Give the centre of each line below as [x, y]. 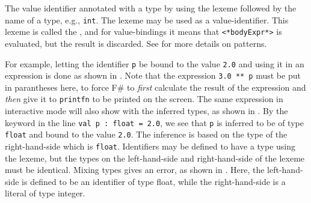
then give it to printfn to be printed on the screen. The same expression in [144, 99]
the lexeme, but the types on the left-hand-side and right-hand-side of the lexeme [155, 158]
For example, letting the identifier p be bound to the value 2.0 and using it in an [155, 63]
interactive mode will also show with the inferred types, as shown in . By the [146, 111]
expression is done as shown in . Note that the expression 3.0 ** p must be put [153, 75]
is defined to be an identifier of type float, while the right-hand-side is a [154, 181]
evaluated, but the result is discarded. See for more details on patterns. [136, 43]
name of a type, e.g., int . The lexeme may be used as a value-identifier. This [147, 20]
